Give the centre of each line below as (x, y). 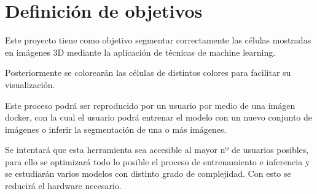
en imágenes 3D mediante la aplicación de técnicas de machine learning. (140, 52)
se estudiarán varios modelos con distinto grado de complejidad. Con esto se (148, 173)
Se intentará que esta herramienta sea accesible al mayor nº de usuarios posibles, (157, 150)
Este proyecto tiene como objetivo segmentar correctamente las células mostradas (158, 40)
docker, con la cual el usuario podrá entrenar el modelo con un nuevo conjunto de (159, 117)
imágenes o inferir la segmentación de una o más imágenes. (116, 129)
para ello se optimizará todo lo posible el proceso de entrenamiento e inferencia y (158, 161)
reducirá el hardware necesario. (63, 186)
